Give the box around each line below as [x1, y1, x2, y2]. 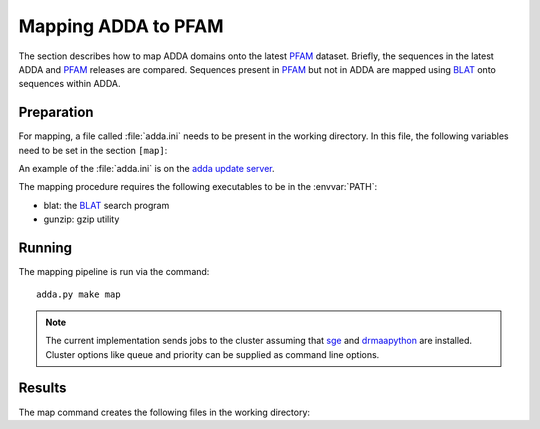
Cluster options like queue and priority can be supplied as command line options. [45, 348, 380, 360]
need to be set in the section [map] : [18, 144, 168, 156]
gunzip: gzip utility [43, 213, 120, 225]
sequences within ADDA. [18, 78, 121, 90]
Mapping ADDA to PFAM [18, 15, 224, 37]
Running [18, 240, 73, 256]
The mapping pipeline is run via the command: [18, 266, 210, 278]
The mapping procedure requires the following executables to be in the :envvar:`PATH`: [18, 181, 378, 193]
